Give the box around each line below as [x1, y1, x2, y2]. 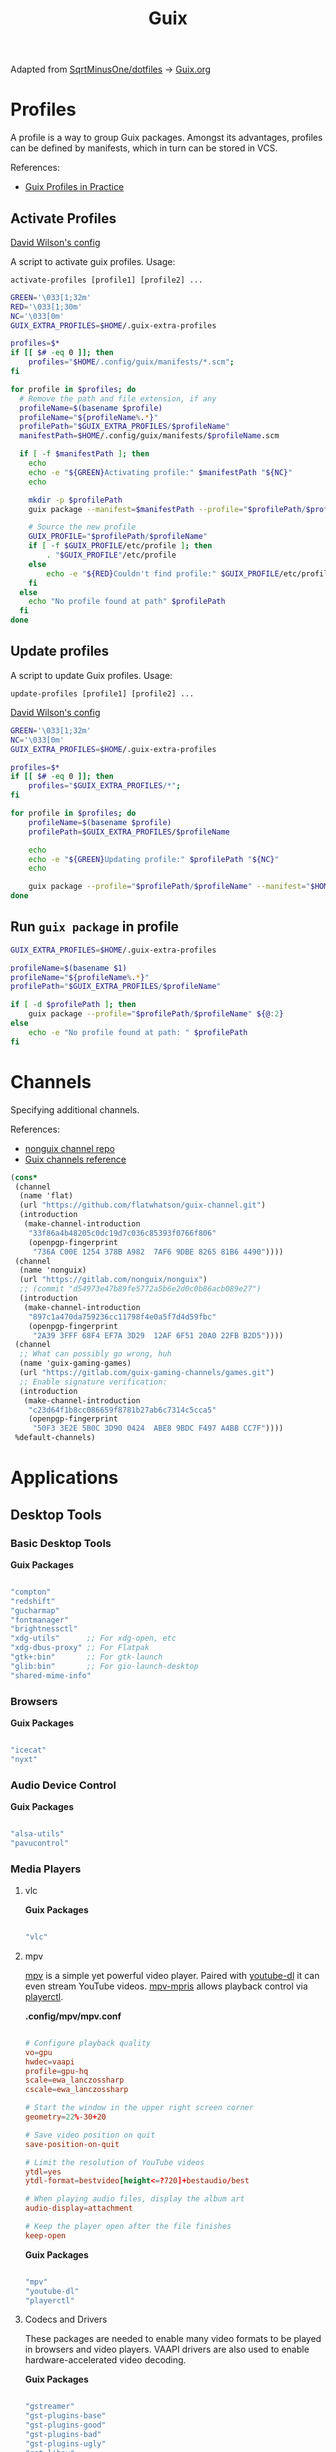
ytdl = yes [24, 2167, 62, 2177]
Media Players [10, 1862, 82, 1876]
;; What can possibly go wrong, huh [19, 1349, 172, 1359]
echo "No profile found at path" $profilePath [28, 597, 226, 607]
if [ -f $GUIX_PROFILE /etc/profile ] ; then [28, 541, 213, 551]
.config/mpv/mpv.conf [24, 2010, 122, 2022]
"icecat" [10, 1745, 47, 1755]
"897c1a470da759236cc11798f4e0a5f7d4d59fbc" [28, 1312, 217, 1322]
